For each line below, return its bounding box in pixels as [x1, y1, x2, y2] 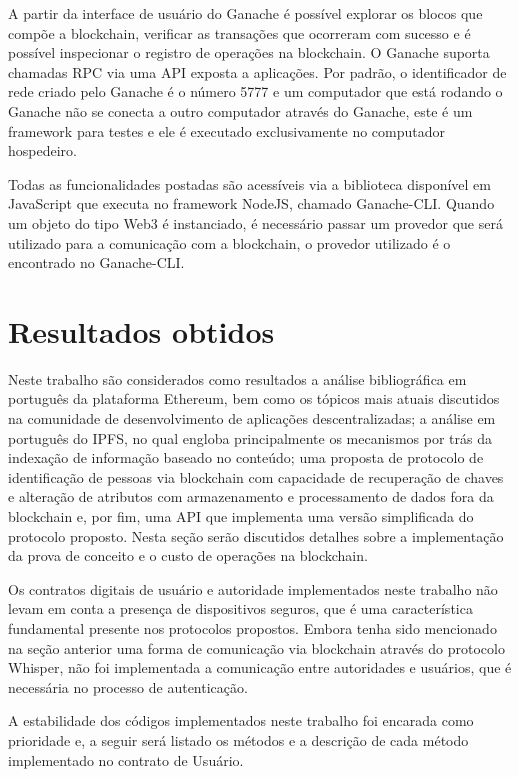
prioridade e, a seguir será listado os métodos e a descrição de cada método [8, 729, 469, 750]
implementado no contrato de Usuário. [8, 749, 244, 770]
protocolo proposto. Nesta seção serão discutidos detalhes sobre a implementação [8, 525, 504, 546]
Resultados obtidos [8, 310, 275, 351]
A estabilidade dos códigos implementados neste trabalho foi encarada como [8, 710, 474, 731]
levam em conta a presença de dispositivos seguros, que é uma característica [8, 598, 473, 619]
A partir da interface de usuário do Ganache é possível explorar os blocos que [8, 3, 483, 23]
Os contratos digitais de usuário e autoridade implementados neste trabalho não [8, 578, 498, 599]
